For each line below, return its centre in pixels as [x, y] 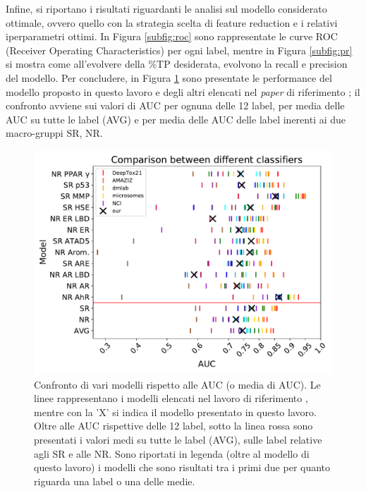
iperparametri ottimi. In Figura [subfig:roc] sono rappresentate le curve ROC [172, 36]
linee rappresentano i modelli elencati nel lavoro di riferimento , [171, 398]
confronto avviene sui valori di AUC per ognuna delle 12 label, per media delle [175, 105]
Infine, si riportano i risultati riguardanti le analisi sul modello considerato [166, 8]
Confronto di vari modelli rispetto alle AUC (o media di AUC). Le [177, 384]
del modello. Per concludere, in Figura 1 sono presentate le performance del [169, 77]
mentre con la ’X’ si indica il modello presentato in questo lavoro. [175, 412]
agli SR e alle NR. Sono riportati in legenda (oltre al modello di [172, 453]
